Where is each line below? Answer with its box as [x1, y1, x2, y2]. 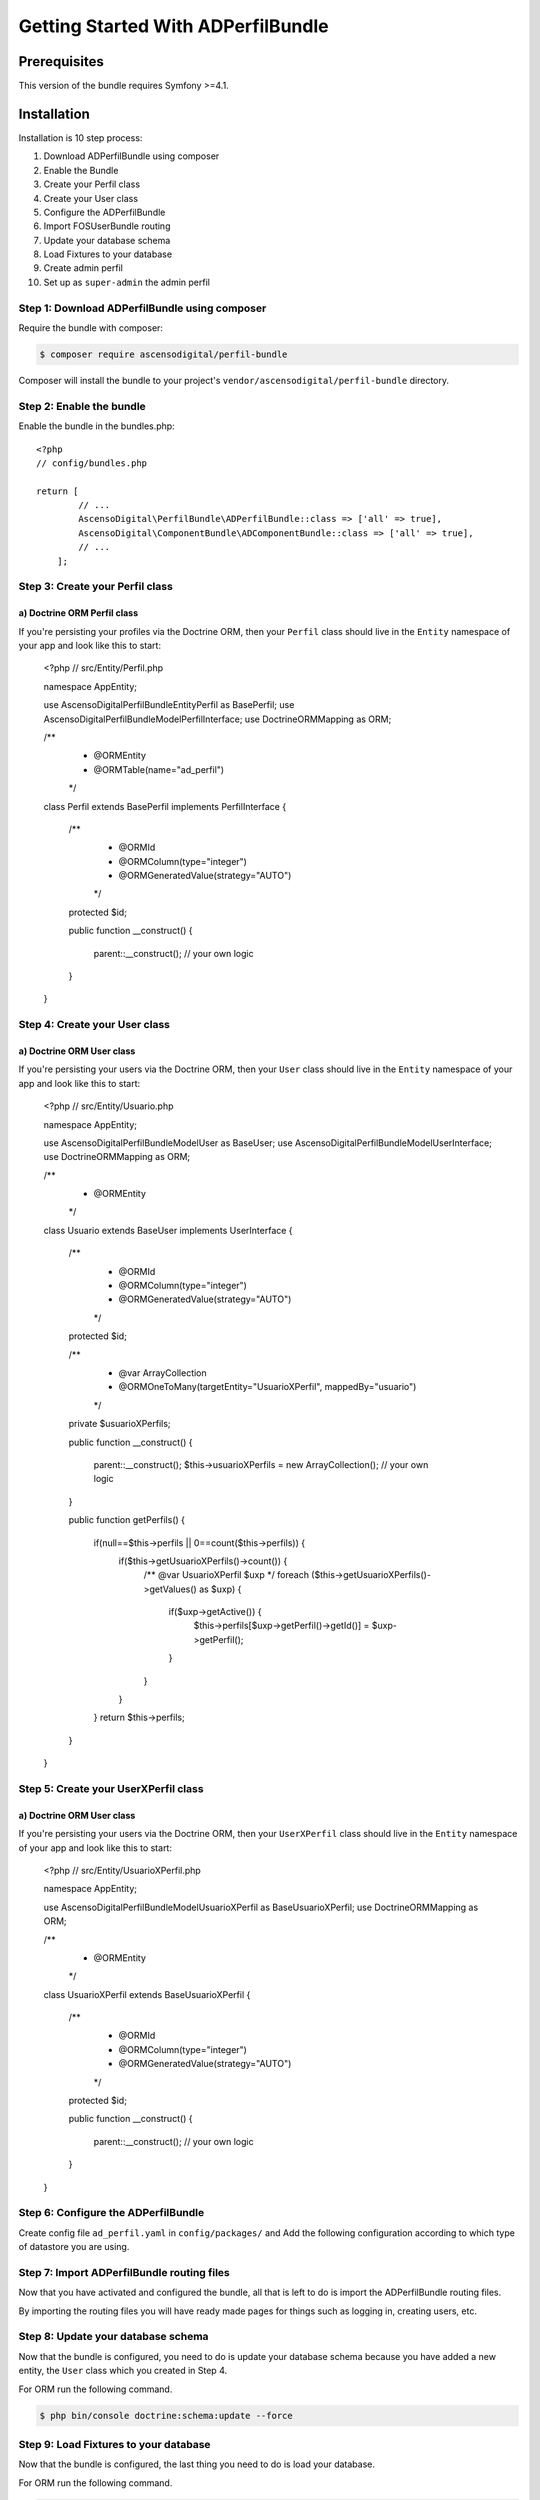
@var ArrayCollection [118, 1367, 207, 1379]
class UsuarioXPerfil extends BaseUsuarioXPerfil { [43, 1988, 251, 2000]
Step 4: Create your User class [18, 1018, 170, 1032]
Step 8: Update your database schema [18, 2330, 209, 2344]
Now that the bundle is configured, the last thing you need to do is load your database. [18, 2458, 375, 2470]
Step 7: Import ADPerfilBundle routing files [18, 2265, 230, 2279]
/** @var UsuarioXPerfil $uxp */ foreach [143, 1569, 310, 1581]
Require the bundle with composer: [18, 322, 164, 334]
